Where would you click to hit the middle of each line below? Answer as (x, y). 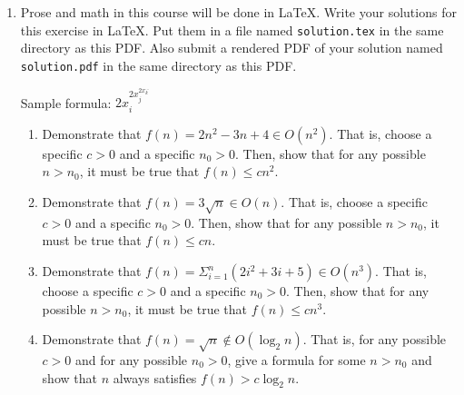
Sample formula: (66, 102)
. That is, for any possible (375, 339)
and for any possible (131, 359)
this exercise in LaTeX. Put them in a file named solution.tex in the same (232, 30)
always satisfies (155, 377)
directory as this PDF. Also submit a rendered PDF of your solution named (232, 48)
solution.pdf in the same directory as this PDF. (158, 65)
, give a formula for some (296, 359)
